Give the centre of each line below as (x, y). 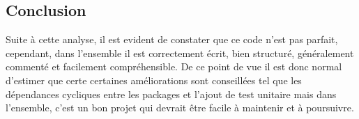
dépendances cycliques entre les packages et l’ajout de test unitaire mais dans (171, 94)
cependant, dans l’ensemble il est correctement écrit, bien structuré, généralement (180, 53)
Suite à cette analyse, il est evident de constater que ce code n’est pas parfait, (172, 39)
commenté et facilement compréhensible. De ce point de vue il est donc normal (174, 66)
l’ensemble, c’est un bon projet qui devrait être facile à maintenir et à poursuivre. (180, 108)
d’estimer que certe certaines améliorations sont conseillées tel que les (154, 80)
